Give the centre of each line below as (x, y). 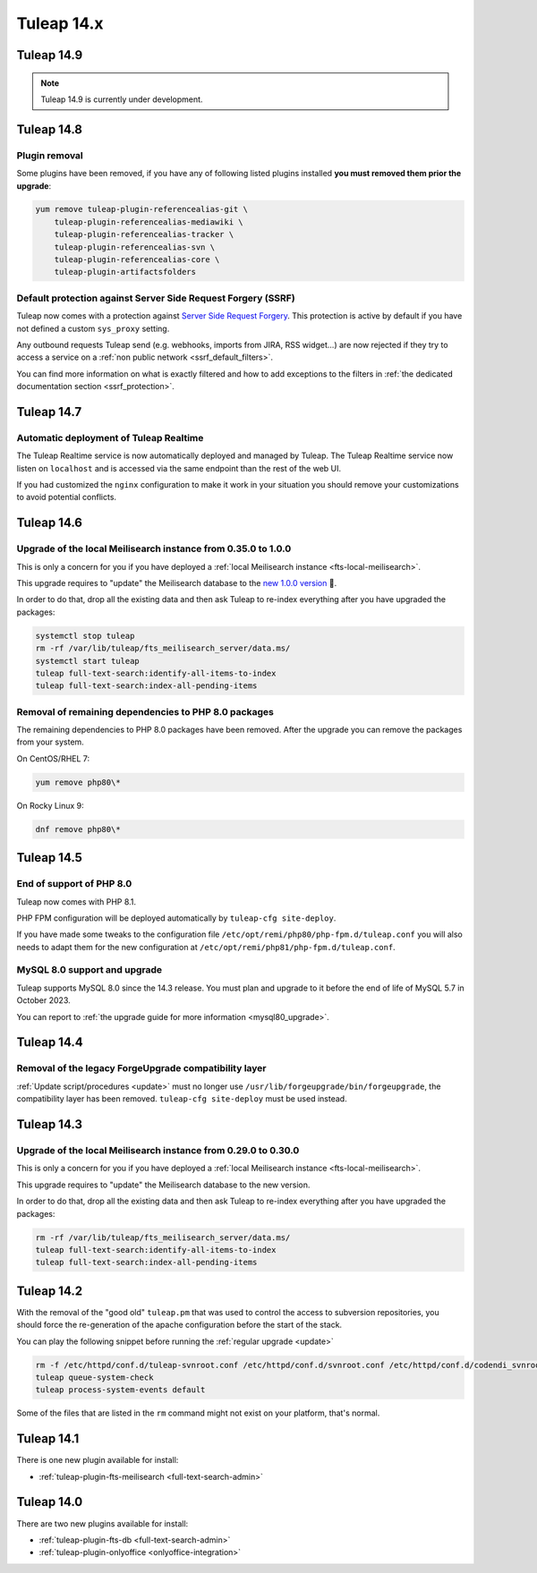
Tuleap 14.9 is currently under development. (122, 99)
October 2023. (43, 1000)
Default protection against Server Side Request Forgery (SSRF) (156, 298)
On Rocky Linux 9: (50, 805)
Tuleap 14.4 (50, 1042)
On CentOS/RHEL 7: (53, 758)
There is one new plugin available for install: (98, 1460)
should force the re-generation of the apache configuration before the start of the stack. (179, 1325)
